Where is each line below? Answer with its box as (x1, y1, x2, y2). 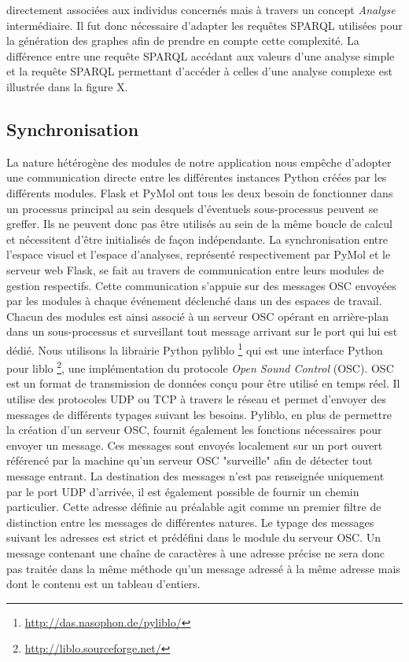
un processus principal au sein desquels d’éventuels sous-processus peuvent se (6, 200, 378, 216)
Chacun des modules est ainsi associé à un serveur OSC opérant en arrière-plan (6, 307, 389, 324)
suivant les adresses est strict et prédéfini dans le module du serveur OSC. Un (6, 529, 381, 546)
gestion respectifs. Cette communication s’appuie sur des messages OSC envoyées (6, 277, 396, 293)
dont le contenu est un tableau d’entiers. (6, 576, 201, 592)
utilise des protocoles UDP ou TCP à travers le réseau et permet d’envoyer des (6, 390, 387, 406)
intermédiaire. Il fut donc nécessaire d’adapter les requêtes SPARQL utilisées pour (6, 17, 403, 33)
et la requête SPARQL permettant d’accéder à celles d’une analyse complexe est (6, 63, 392, 79)
